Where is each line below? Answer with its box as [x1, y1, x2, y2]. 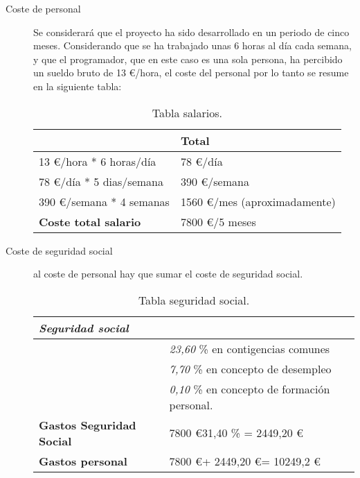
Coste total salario [39, 213, 141, 230]
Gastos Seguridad [39, 416, 136, 433]
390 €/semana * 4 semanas [39, 193, 170, 210]
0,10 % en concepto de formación [169, 380, 330, 397]
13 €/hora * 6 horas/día [39, 153, 156, 169]
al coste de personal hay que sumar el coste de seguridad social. [33, 266, 303, 281]
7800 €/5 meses [180, 213, 256, 230]
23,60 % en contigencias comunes [169, 340, 330, 357]
